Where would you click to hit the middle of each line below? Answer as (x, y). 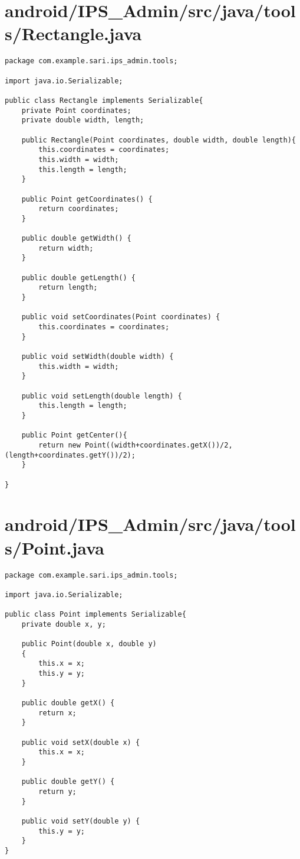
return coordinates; (79, 209)
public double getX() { (68, 703)
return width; (66, 248)
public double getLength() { (78, 278)
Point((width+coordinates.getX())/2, (159, 445)
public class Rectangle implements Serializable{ (104, 100)
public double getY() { (68, 782)
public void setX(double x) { (81, 742)
